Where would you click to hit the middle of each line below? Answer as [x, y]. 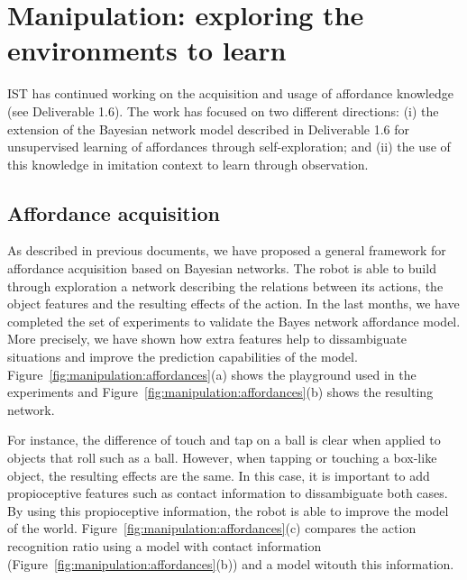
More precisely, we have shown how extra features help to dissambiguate [207, 339]
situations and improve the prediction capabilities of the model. [183, 357]
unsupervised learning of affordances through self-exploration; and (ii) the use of [229, 147]
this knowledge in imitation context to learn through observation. [188, 164]
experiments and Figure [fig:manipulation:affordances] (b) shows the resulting [220, 392]
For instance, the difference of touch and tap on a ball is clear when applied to [224, 440]
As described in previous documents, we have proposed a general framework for [227, 250]
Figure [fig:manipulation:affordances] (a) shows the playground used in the [212, 374]
